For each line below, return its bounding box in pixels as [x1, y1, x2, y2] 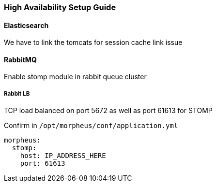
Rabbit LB [4, 90, 30, 97]
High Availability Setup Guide [4, 2, 116, 12]
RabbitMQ [4, 55, 37, 64]
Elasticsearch [4, 21, 49, 29]
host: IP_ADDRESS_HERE [20, 152, 106, 160]
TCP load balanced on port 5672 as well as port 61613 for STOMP [4, 106, 213, 115]
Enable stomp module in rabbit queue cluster [4, 72, 147, 81]
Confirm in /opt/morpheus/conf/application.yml [4, 121, 178, 130]
